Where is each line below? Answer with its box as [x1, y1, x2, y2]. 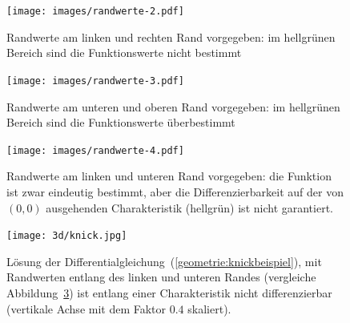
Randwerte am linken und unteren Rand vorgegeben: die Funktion [6, 168, 332, 184]
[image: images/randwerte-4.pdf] [6, 144, 184, 156]
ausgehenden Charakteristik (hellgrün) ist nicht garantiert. [46, 199, 334, 216]
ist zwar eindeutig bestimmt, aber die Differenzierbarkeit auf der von [6, 183, 344, 200]
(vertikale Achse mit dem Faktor [6, 300, 167, 317]
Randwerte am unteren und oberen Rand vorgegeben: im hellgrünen [6, 98, 340, 115]
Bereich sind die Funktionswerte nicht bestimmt [6, 44, 242, 61]
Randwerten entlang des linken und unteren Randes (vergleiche [6, 268, 316, 285]
